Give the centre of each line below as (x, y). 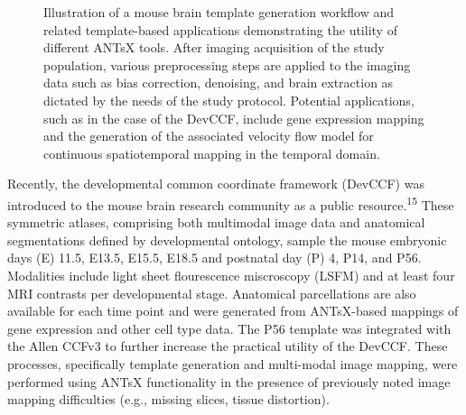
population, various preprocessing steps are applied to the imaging (227, 65)
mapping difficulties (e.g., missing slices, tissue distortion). (168, 399)
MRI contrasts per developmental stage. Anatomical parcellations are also (212, 293)
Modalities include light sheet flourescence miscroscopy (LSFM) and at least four (231, 275)
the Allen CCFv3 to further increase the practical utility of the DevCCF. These (228, 346)
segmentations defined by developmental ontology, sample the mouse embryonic (227, 240)
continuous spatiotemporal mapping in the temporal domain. (212, 153)
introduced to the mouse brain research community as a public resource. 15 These (231, 203)
